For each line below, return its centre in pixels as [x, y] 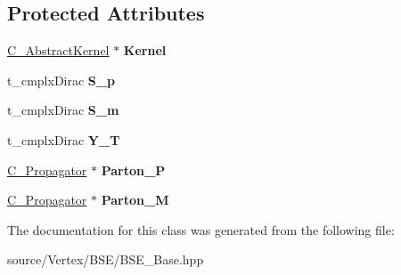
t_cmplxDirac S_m [63, 110]
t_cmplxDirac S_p [61, 80]
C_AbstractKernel [58, 50]
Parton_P [133, 170]
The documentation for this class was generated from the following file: [201, 229]
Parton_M [135, 200]
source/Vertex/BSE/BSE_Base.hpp [106, 259]
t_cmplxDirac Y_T [64, 139]
